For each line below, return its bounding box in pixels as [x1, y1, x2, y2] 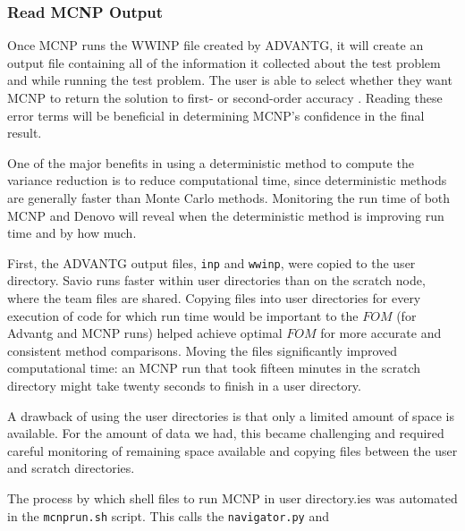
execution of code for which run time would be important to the [7, 306, 359, 324]
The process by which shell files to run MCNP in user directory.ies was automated [7, 488, 458, 507]
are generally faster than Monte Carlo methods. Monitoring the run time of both [7, 188, 451, 206]
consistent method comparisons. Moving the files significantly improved [7, 341, 398, 359]
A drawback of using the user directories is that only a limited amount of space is [7, 406, 454, 425]
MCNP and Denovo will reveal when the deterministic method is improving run [7, 206, 444, 224]
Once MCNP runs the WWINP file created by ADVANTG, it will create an [7, 36, 424, 55]
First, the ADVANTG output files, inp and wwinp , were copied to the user [7, 253, 416, 272]
